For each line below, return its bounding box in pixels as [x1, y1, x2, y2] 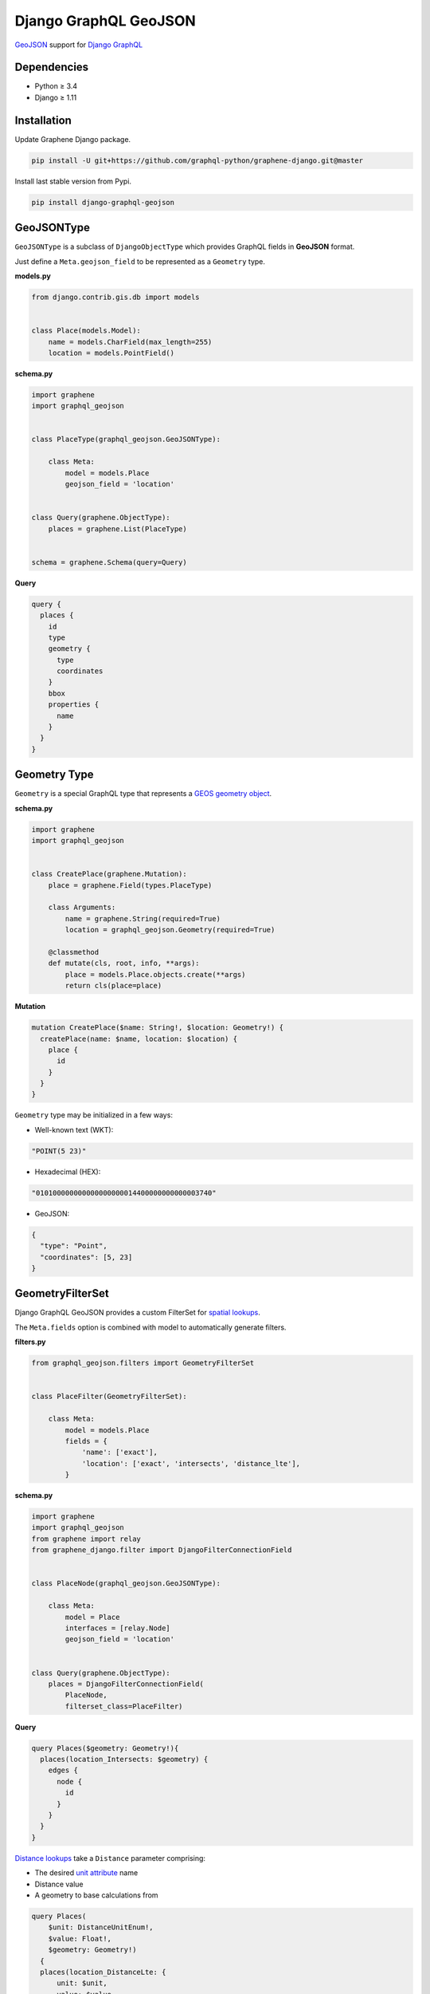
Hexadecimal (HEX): [34, 1167, 101, 1176]
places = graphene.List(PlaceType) [48, 524, 187, 534]
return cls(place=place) [64, 981, 162, 991]
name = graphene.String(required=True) [64, 914, 221, 923]
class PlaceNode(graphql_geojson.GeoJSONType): [31, 1579, 221, 1588]
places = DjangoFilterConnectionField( [48, 1679, 205, 1689]
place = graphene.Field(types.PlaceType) [48, 881, 213, 889]
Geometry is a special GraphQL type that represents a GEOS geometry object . [14, 789, 272, 798]
